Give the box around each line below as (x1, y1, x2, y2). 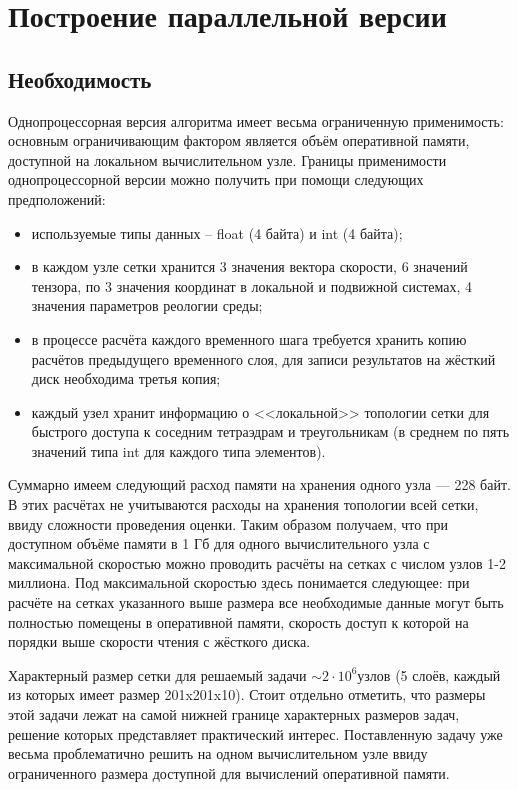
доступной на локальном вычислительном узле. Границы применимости (8, 149, 447, 170)
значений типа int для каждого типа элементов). (31, 440, 326, 461)
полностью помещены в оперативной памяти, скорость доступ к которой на (8, 611, 469, 632)
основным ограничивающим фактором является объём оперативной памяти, (8, 130, 470, 151)
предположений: (8, 188, 106, 209)
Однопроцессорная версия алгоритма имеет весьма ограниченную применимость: (8, 110, 504, 131)
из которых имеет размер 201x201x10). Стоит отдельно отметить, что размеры (8, 684, 486, 705)
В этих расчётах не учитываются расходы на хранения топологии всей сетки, (8, 494, 479, 515)
